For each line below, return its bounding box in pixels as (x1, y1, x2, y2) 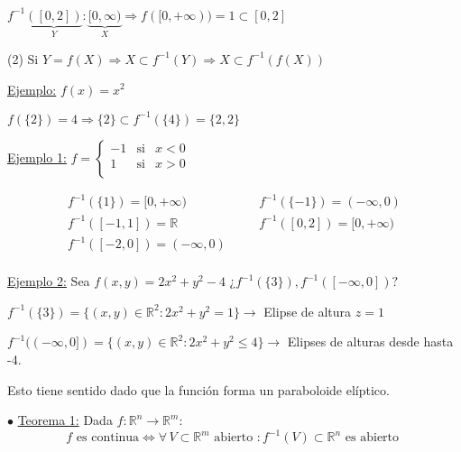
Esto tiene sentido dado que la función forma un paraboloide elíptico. (7, 380, 390, 399)
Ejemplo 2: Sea (7, 272, 90, 291)
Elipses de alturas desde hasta (287, 332, 454, 351)
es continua (76, 431, 140, 445)
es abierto (345, 431, 400, 445)
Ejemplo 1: (7, 147, 67, 166)
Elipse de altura (263, 301, 352, 320)
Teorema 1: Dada (17, 410, 113, 429)
